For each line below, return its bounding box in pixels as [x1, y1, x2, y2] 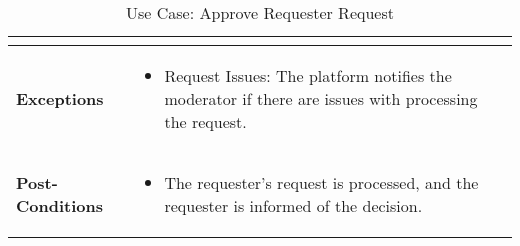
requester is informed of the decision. [164, 194, 423, 217]
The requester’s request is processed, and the [164, 171, 479, 194]
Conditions [16, 194, 103, 217]
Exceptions [16, 87, 104, 110]
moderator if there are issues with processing [164, 87, 478, 110]
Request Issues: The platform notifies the [164, 64, 452, 87]
